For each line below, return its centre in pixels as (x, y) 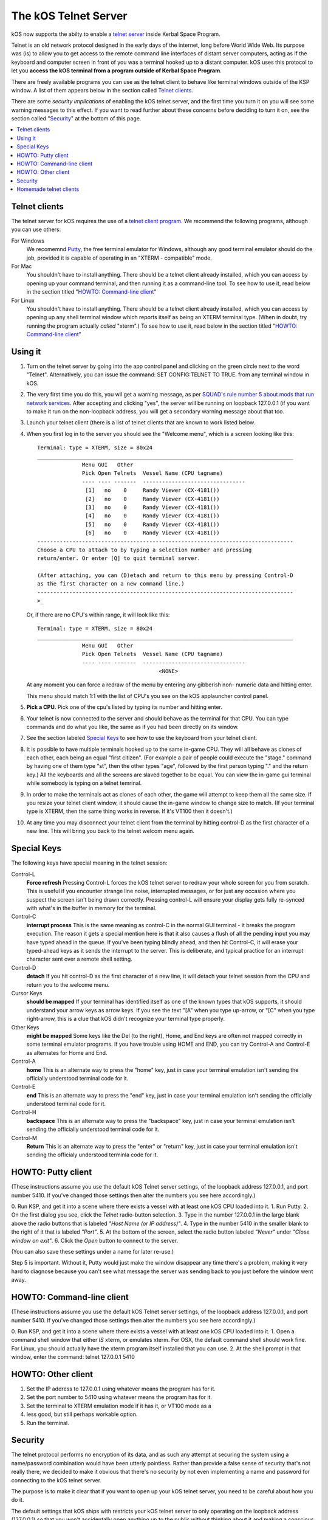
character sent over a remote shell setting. (80, 959)
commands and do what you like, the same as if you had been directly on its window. (133, 727)
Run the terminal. (48, 1423)
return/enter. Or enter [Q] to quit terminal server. (119, 558)
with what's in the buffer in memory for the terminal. (92, 908)
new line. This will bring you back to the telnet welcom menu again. (110, 831)
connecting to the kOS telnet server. (56, 1480)
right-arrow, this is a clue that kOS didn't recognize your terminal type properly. (125, 1019)
